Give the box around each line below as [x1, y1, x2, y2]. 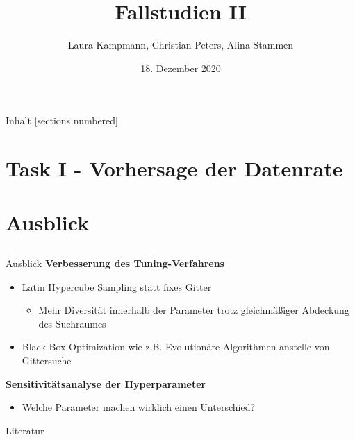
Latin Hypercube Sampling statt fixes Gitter [22, 279, 212, 294]
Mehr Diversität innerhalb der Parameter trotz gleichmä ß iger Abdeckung [38, 303, 349, 317]
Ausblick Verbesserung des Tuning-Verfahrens [6, 256, 224, 271]
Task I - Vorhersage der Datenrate [6, 154, 343, 183]
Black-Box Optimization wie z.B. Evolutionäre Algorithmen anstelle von [22, 339, 330, 354]
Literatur [6, 423, 44, 437]
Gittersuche [22, 353, 72, 368]
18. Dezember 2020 [140, 60, 221, 75]
